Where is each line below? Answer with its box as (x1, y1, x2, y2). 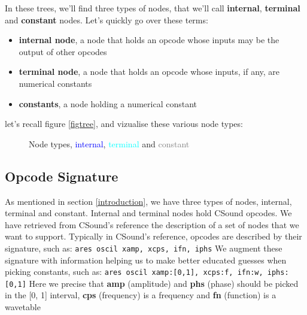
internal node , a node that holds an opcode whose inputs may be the (19, 34, 279, 46)
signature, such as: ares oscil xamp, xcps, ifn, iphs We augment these (5, 241, 282, 254)
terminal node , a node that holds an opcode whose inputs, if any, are (19, 65, 280, 78)
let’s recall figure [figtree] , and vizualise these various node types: (5, 117, 243, 130)
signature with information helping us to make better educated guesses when (5, 253, 287, 266)
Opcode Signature (5, 166, 118, 185)
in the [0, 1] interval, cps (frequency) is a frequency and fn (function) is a (5, 289, 276, 301)
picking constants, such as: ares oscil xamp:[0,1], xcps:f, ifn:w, (5, 265, 263, 278)
